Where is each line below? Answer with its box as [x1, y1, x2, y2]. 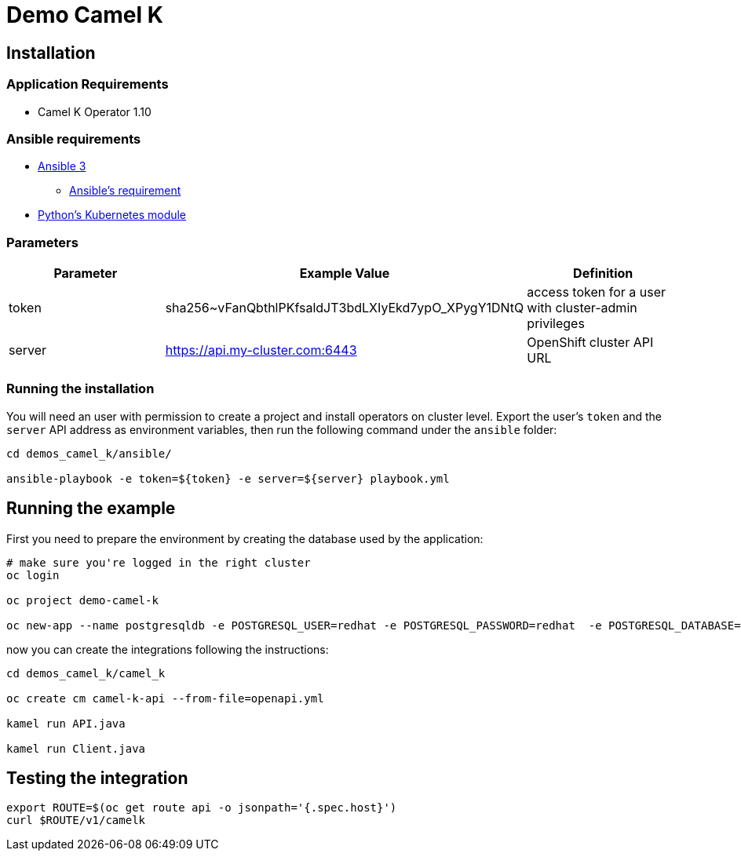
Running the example [6, 498, 176, 519]
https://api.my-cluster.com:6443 [165, 342, 357, 359]
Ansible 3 [38, 159, 86, 173]
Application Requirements [6, 76, 169, 93]
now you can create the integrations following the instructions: [6, 642, 329, 656]
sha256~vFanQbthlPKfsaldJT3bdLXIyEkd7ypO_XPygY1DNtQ [165, 300, 524, 316]
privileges [527, 315, 585, 332]
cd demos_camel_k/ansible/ [6, 447, 172, 460]
